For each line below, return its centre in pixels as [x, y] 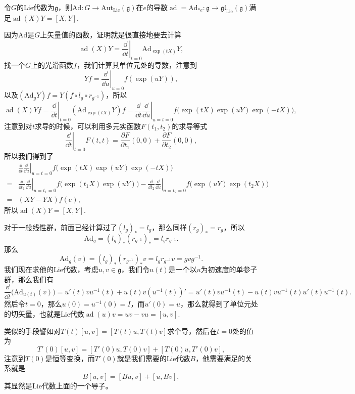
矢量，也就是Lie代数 [51, 314]
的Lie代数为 [36, 7]
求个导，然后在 [192, 331]
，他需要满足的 [220, 358]
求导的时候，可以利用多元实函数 [88, 126]
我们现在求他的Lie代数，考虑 [51, 269]
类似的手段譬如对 [32, 331]
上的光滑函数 [52, 64]
